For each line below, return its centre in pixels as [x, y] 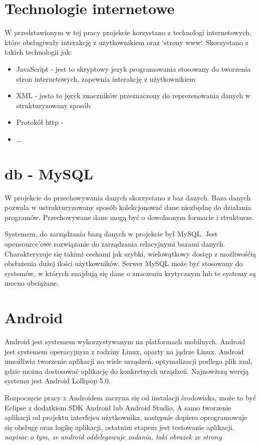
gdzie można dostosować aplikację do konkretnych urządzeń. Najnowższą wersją [127, 371]
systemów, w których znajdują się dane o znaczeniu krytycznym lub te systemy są [130, 273]
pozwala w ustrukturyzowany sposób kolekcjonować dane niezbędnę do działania [128, 207]
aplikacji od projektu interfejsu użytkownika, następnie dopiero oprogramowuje [126, 417]
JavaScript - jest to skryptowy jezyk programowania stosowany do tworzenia [134, 68]
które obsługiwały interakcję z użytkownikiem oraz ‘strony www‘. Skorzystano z [126, 42]
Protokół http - [40, 122]
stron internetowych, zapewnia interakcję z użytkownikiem [106, 78]
